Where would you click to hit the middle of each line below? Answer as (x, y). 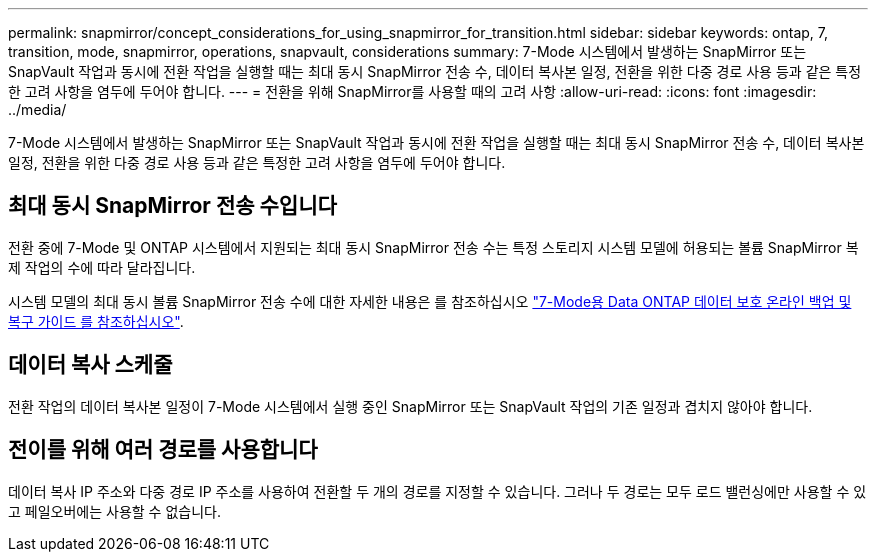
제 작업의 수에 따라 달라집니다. (102, 267)
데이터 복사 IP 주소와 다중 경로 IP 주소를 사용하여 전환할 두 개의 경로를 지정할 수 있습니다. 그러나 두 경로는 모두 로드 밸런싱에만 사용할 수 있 (437, 491)
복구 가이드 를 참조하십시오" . (96, 321)
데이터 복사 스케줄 (90, 365)
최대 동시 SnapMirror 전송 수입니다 (172, 206)
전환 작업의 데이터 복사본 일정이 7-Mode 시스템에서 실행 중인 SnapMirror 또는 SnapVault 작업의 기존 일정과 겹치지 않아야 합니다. (410, 406)
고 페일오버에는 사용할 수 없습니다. (114, 511)
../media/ (37, 109)
